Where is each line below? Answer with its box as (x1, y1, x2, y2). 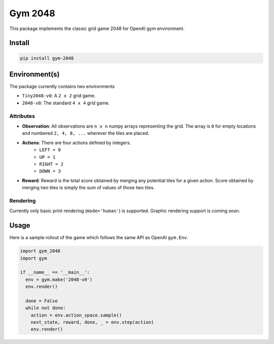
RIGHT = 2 (39, 161, 63, 167)
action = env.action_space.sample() (30, 312, 122, 318)
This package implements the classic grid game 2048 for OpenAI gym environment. (9, 25, 185, 32)
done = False (25, 298, 58, 304)
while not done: (25, 305, 66, 311)
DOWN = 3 (39, 168, 61, 174)
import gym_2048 (20, 248, 61, 254)
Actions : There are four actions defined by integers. (22, 139, 131, 146)
